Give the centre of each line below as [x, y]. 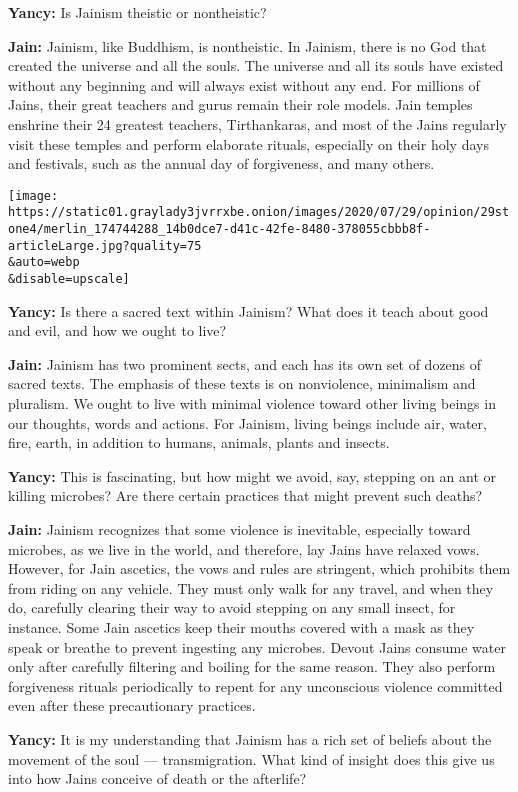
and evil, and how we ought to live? [117, 330]
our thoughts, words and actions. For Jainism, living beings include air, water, [247, 422]
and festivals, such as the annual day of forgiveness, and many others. [221, 163]
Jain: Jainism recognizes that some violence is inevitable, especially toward [239, 529]
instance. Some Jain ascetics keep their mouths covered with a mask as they [241, 627]
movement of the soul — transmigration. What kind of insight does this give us [251, 758]
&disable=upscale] [69, 279]
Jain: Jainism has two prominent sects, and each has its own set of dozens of [245, 363]
